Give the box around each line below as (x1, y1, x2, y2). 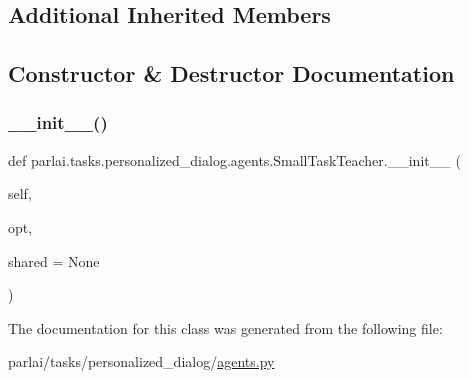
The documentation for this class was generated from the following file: (8, 317, 443, 338)
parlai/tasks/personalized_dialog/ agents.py (8, 351, 275, 372)
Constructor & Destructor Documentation (8, 58, 455, 89)
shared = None (8, 250, 100, 271)
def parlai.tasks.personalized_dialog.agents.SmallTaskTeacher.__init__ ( (8, 149, 461, 170)
